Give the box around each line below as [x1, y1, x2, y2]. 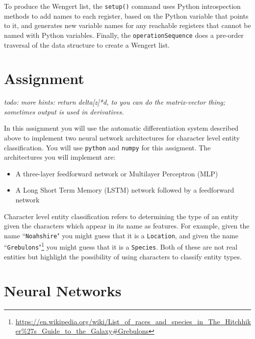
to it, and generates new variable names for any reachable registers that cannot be [4, 20, 251, 30]
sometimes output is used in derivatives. [4, 106, 124, 116]
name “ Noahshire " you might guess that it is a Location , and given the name [4, 230, 238, 240]
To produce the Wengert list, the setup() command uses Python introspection [4, 1, 241, 11]
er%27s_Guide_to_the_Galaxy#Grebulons [15, 326, 149, 336]
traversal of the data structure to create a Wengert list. [4, 39, 170, 50]
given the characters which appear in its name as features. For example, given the [4, 221, 250, 231]
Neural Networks [4, 280, 122, 300]
